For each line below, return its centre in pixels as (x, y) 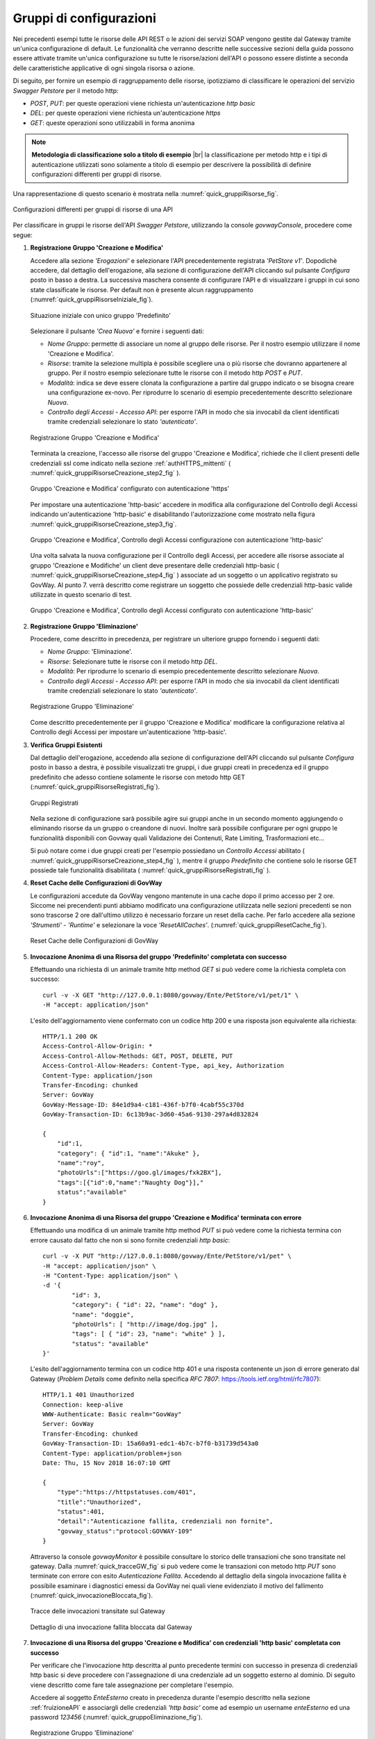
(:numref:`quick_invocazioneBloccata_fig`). (91, 1596)
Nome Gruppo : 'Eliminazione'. (90, 652)
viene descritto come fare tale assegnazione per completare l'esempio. (132, 1685)
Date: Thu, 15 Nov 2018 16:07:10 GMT (107, 1463)
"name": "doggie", (103, 1314)
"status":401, (81, 1512)
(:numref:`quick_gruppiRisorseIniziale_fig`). (92, 300)
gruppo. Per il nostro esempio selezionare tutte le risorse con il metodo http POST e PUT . (175, 373)
